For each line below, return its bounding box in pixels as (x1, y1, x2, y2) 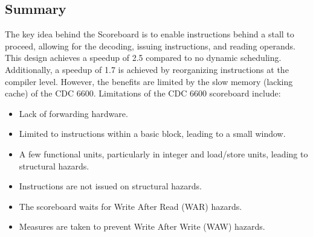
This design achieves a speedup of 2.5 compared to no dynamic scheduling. (5, 51, 282, 64)
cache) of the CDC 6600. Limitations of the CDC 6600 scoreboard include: (5, 87, 281, 100)
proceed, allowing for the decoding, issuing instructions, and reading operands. (5, 39, 295, 52)
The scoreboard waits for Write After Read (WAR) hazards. (19, 200, 242, 212)
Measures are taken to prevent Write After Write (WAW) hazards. (19, 220, 265, 233)
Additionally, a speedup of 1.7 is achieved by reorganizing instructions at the (5, 63, 289, 75)
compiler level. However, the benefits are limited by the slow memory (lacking (5, 75, 293, 87)
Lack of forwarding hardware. (19, 107, 128, 119)
